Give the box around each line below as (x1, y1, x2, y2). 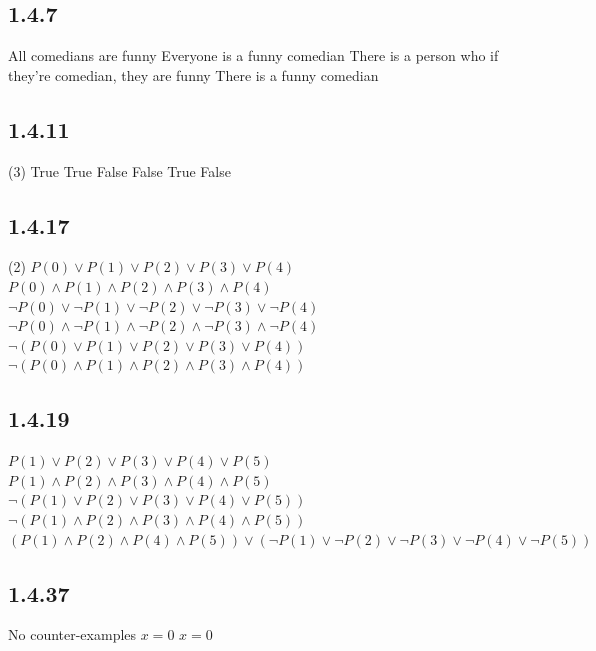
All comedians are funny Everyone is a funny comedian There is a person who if (8, 45, 499, 66)
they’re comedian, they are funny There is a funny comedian (8, 64, 379, 85)
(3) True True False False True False (8, 160, 231, 181)
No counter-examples (8, 624, 137, 645)
